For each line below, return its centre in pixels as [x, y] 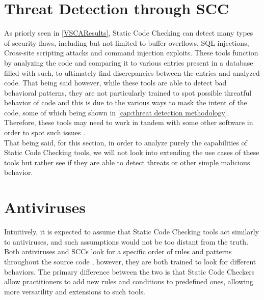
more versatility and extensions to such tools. [75, 291]
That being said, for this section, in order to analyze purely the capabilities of [126, 142]
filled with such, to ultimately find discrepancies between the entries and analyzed [132, 72]
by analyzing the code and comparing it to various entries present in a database [129, 62]
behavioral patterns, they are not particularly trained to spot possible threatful [128, 92]
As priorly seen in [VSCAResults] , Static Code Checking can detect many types [129, 33]
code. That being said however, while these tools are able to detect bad [115, 83]
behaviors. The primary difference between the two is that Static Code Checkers [129, 271]
